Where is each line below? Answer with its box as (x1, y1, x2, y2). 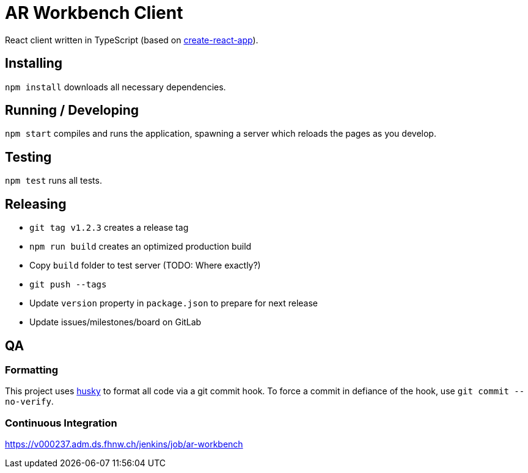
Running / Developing (5, 103, 139, 118)
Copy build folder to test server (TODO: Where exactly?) (29, 260, 261, 271)
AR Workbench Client (5, 2, 183, 23)
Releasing (5, 196, 67, 212)
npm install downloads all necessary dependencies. (5, 81, 226, 92)
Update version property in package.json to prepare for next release (29, 298, 318, 309)
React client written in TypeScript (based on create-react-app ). (5, 34, 258, 45)
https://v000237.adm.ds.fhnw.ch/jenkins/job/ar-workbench (5, 439, 243, 450)
